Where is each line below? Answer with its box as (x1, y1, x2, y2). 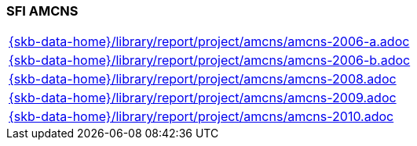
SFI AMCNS (6, 3, 79, 19)
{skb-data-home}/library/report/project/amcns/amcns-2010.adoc (9, 109, 394, 125)
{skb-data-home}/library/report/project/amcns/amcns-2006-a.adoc (9, 34, 410, 50)
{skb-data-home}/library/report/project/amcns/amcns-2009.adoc (9, 90, 397, 106)
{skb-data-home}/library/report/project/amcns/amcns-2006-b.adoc (9, 52, 411, 69)
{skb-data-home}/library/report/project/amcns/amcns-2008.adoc (9, 71, 397, 87)
